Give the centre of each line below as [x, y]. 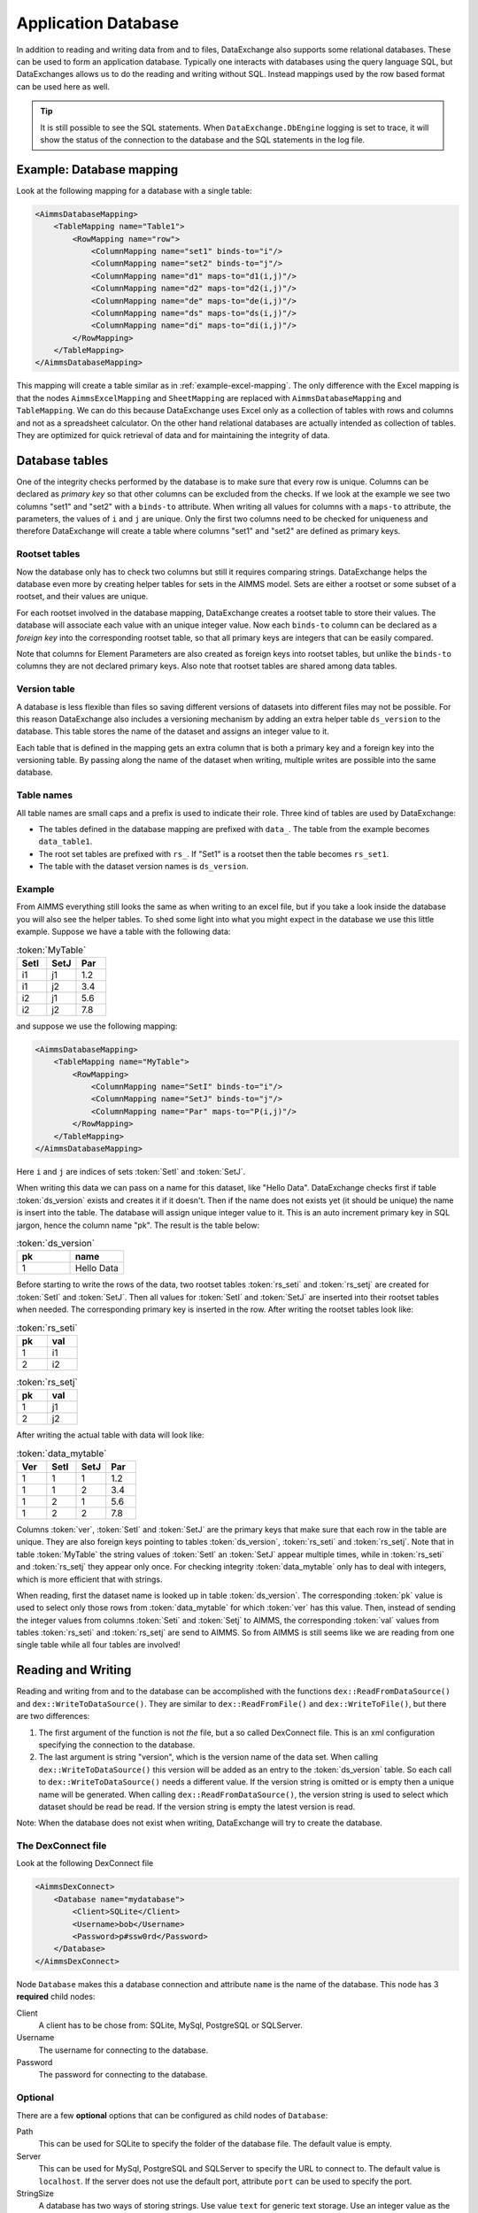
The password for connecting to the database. [123, 2075]
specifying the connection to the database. [117, 1745]
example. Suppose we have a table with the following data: [123, 932]
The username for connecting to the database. [123, 2050]
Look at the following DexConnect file [85, 1863]
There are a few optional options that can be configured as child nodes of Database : [172, 2115]
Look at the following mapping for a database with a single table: [134, 190]
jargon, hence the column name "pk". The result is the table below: [138, 1225]
